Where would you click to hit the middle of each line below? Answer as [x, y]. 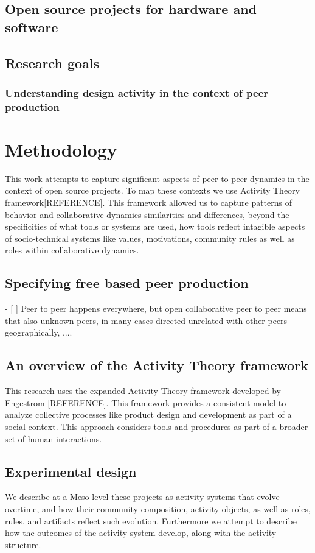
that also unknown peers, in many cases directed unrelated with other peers [146, 320]
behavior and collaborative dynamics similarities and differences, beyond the [147, 214]
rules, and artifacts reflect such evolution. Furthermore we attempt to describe [151, 520]
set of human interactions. [54, 438]
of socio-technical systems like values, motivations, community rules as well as [150, 238]
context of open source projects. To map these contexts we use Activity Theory [152, 190]
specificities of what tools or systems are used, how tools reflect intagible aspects [155, 226]
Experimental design [71, 471]
